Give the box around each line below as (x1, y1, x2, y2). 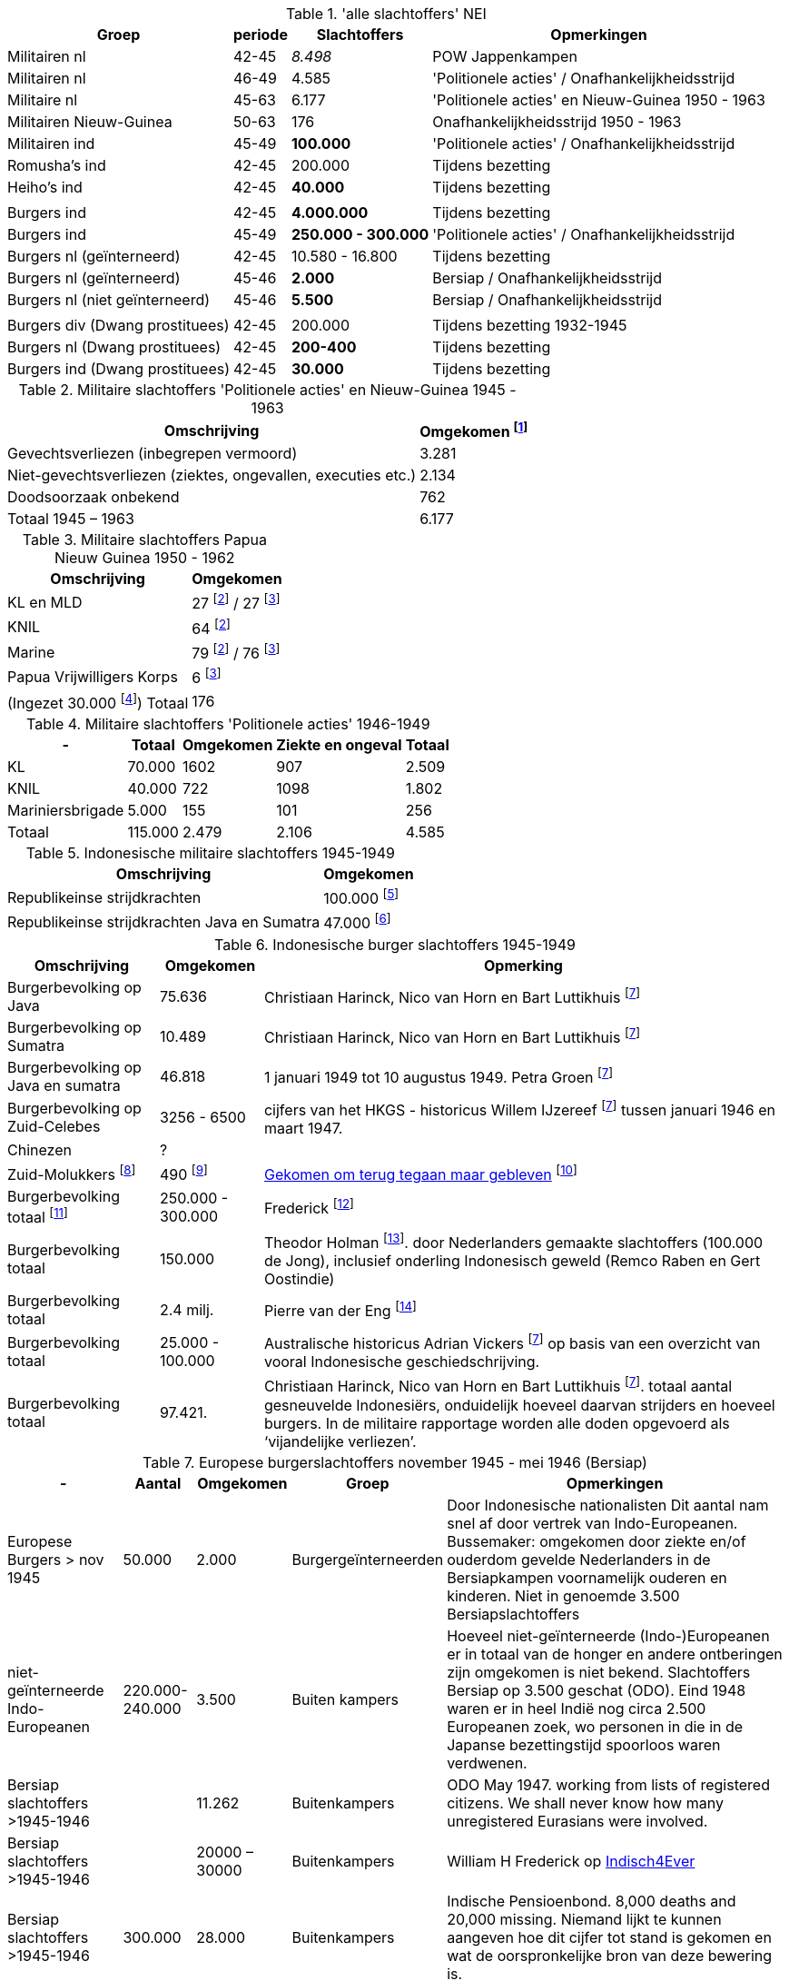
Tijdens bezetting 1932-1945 (432, 316, 627, 334)
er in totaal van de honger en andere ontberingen (447, 1644, 783, 1663)
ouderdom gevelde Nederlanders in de (447, 1550, 711, 1569)
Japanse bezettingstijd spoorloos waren (447, 1735, 721, 1754)
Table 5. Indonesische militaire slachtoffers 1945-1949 (25, 843, 395, 862)
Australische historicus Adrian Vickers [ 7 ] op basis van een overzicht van (263, 1331, 761, 1353)
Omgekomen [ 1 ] (419, 420, 528, 441)
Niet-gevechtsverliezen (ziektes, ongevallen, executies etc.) (7, 466, 417, 485)
